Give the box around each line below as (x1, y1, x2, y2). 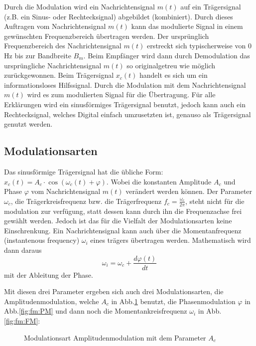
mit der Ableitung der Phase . (4, 269, 93, 280)
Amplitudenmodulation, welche (4, 296, 99, 306)
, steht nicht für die (185, 195, 245, 206)
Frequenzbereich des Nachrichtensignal (4, 40, 122, 51)
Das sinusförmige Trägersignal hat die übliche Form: (4, 166, 163, 176)
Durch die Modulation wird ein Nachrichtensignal (4, 1, 155, 11)
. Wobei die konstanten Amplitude (106, 176, 212, 186)
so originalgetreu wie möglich (127, 60, 216, 70)
